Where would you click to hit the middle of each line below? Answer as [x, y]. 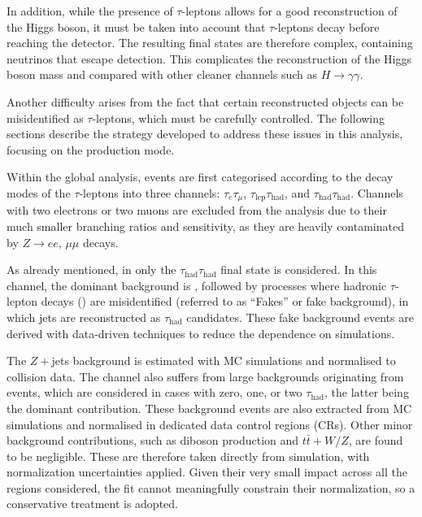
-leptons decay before [327, 26]
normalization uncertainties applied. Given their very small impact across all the [207, 472]
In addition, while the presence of [90, 11]
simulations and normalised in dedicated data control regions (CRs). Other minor [210, 424]
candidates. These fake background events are [300, 317]
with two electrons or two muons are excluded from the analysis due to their [197, 210]
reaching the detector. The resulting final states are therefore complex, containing [210, 43]
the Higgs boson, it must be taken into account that [136, 26]
